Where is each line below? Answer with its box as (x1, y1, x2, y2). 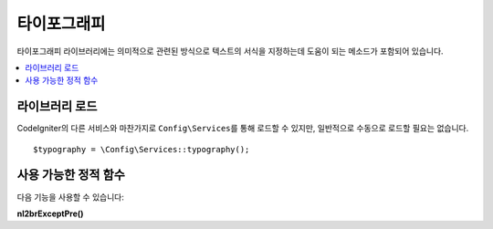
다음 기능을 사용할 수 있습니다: (16, 192, 125, 203)
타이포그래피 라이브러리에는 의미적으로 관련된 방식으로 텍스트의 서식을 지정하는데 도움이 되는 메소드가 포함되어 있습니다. (16, 46, 444, 57)
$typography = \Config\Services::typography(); (33, 144, 250, 154)
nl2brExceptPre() (16, 208, 84, 219)
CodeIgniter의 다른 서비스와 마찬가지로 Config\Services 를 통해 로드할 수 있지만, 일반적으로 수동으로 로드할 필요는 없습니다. (16, 123, 469, 134)
